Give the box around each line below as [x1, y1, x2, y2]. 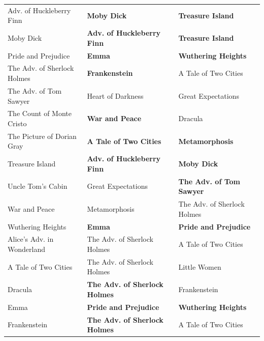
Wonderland [8, 243, 45, 254]
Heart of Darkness [87, 90, 144, 101]
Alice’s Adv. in [8, 234, 54, 244]
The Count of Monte [8, 108, 72, 119]
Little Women [178, 261, 221, 272]
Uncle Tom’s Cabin [8, 181, 68, 191]
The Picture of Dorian [8, 130, 77, 141]
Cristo [8, 118, 27, 128]
